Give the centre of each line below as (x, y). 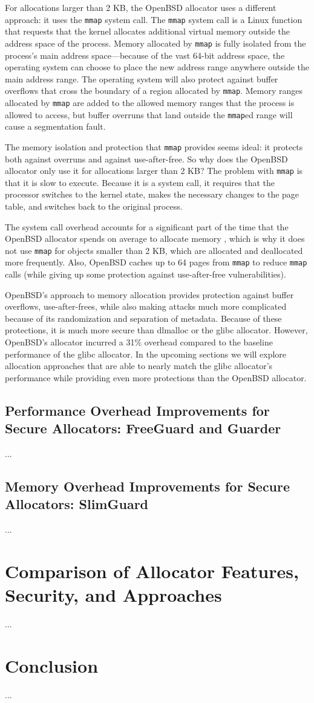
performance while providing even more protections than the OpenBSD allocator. (156, 377)
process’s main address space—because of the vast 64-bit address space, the (145, 55)
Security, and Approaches (113, 595)
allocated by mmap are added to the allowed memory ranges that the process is (150, 102)
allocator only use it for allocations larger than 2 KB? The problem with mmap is (154, 171)
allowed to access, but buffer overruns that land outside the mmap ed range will (149, 114)
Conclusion (52, 665)
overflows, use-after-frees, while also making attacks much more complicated (146, 306)
